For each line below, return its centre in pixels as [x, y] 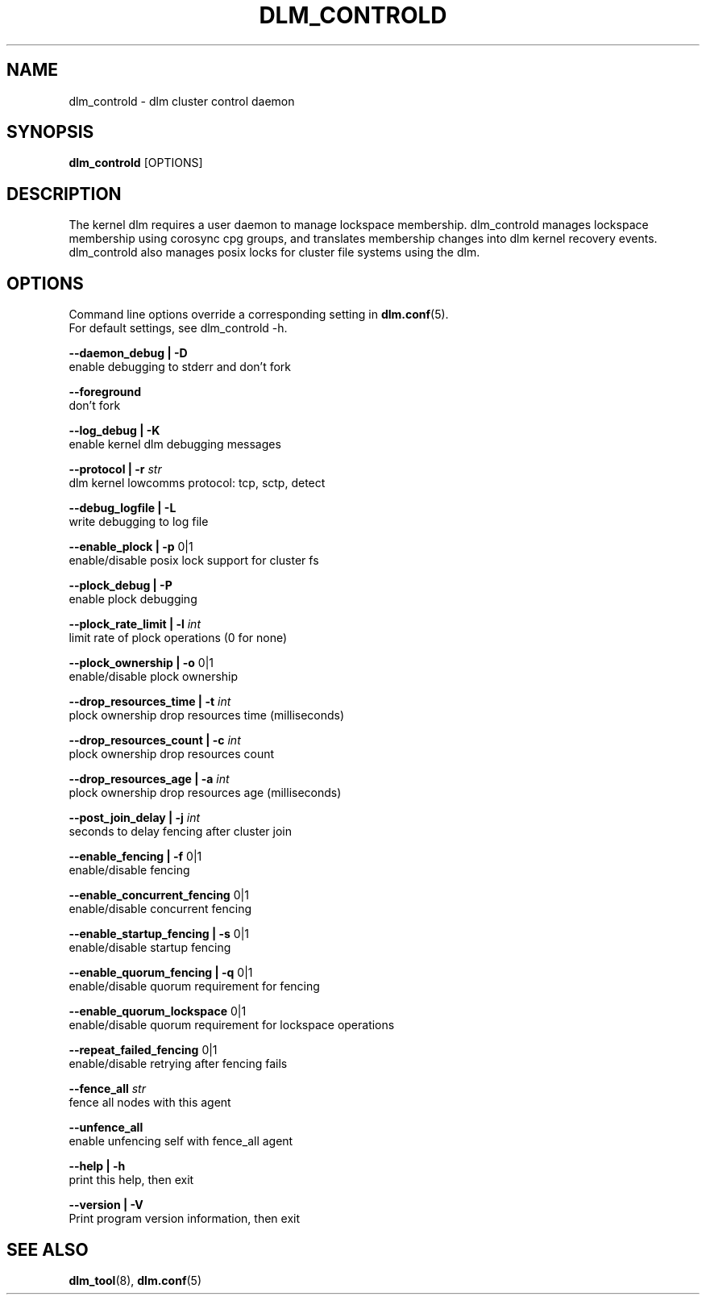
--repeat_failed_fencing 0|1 [143, 1050]
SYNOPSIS [50, 132]
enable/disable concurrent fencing [160, 909]
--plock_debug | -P [120, 586]
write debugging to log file [139, 522]
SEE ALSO [48, 1249]
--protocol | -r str [115, 469]
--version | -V [106, 1205]
